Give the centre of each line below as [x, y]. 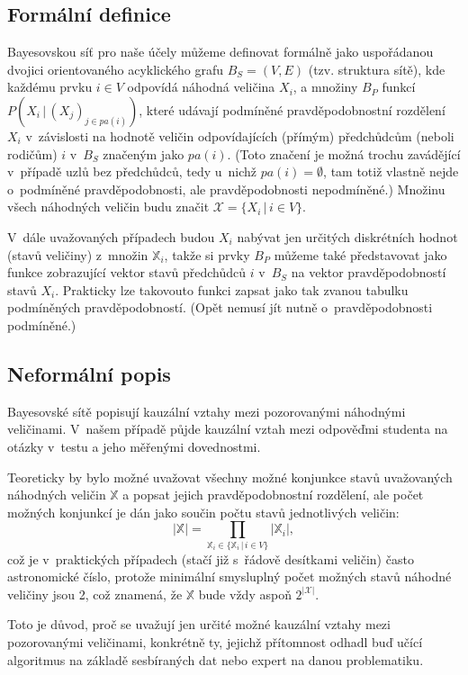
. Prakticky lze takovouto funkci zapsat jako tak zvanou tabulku [232, 289]
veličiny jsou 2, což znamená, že [95, 594]
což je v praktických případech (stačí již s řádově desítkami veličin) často [211, 558]
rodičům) [32, 153]
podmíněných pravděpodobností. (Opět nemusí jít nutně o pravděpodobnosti [220, 307]
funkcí [399, 87]
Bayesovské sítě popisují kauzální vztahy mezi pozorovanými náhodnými [207, 411]
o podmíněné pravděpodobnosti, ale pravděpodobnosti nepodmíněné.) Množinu [226, 189]
